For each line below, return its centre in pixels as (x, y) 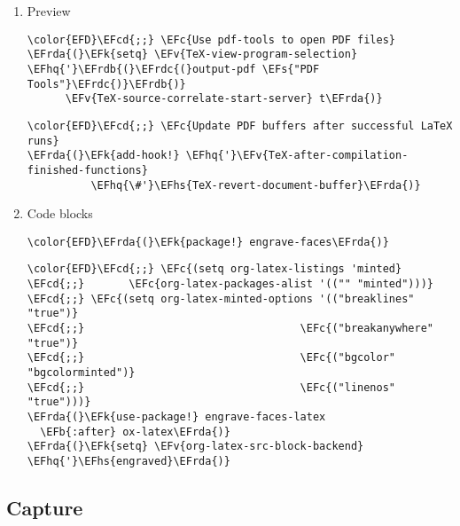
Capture (45, 507)
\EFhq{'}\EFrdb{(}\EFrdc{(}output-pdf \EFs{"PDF (173, 69)
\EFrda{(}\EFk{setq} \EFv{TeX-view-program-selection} (192, 55)
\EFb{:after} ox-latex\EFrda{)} (135, 432)
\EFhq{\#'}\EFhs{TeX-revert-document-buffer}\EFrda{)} (256, 185)
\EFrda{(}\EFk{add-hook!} (103, 156)
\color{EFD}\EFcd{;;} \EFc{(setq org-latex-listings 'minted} (214, 269)
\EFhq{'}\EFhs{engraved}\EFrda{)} (129, 461)
